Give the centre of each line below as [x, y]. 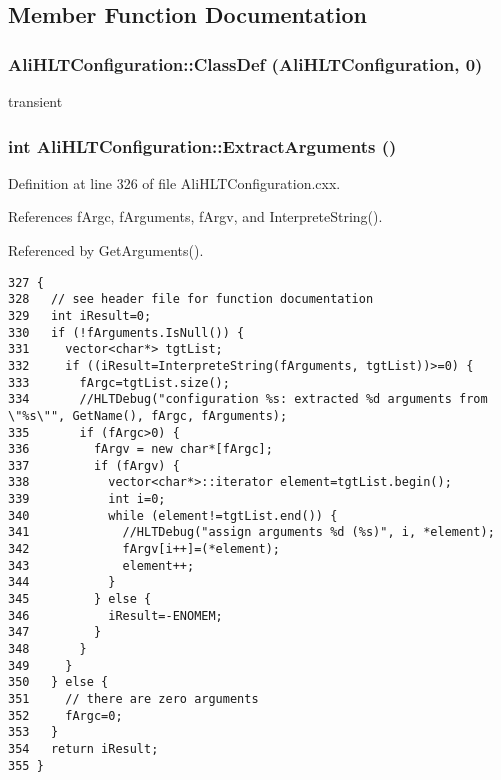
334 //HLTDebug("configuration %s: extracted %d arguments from [248, 399]
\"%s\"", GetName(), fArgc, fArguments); [148, 415]
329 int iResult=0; [80, 315]
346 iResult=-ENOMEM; [115, 615]
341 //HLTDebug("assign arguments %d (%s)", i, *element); [251, 532]
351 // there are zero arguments [133, 699]
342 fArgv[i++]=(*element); [144, 549]
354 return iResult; [83, 748]
